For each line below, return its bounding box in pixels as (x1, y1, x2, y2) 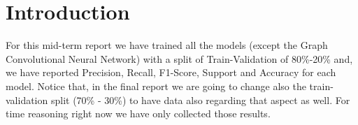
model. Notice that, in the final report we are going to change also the (6, 78, 306, 93)
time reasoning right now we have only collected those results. (6, 106, 271, 121)
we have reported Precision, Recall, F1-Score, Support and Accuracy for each (6, 65, 336, 80)
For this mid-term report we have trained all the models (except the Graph (6, 38, 328, 52)
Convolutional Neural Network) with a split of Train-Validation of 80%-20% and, (6, 51, 353, 66)
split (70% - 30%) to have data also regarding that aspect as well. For (50, 92, 350, 107)
